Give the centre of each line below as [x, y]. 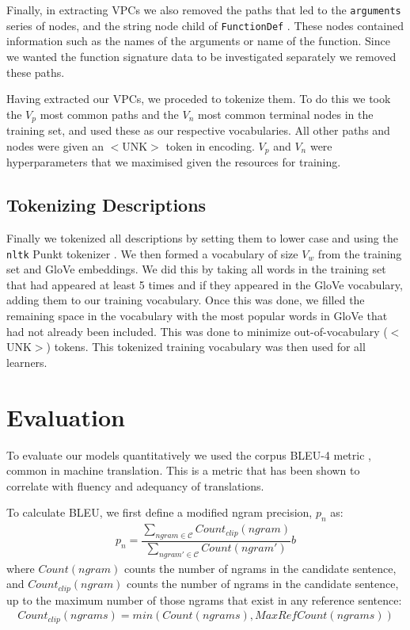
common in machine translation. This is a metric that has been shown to [183, 470]
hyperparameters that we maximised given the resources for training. [174, 162]
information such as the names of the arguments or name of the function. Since [198, 41]
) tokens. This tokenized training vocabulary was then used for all [206, 347]
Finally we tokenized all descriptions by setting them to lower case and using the [202, 237]
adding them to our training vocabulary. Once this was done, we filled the [186, 300]
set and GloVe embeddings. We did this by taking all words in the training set [196, 269]
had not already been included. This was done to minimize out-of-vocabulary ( [197, 331]
